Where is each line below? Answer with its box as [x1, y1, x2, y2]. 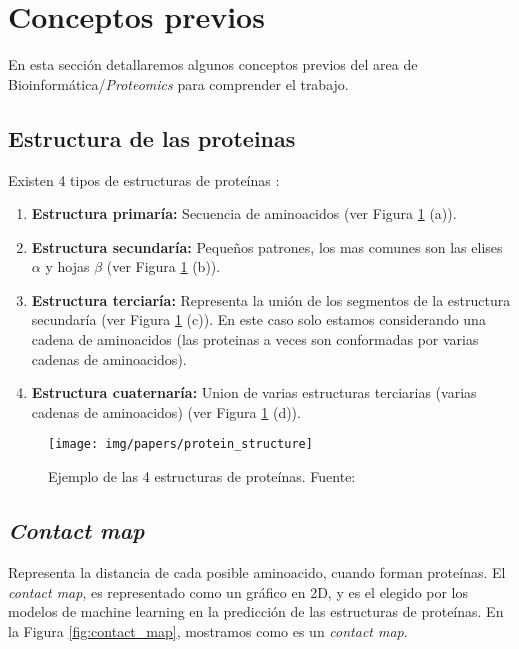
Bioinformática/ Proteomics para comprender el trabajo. [8, 73, 349, 94]
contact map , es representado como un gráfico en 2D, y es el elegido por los [8, 581, 469, 602]
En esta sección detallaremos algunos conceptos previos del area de [8, 54, 418, 75]
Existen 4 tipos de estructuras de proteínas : [8, 169, 280, 190]
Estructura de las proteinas [8, 122, 296, 153]
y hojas [45, 256, 90, 277]
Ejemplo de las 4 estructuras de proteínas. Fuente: [48, 466, 356, 487]
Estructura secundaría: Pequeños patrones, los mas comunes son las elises [31, 236, 503, 257]
